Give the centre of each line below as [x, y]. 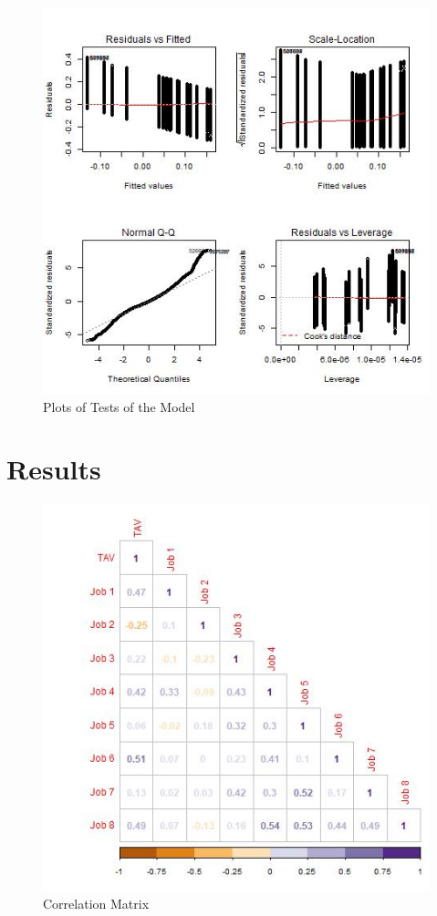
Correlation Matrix [96, 903]
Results [54, 469]
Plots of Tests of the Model [119, 406]
